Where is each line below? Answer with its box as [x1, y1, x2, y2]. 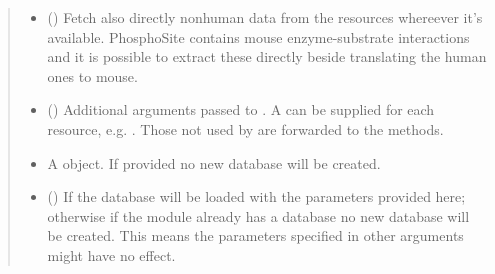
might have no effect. [47, 244, 176, 265]
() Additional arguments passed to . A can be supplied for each [47, 99, 435, 120]
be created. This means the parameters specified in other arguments [47, 225, 464, 246]
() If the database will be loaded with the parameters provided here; [47, 186, 466, 207]
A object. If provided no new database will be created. [47, 152, 381, 173]
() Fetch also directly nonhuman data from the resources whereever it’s [47, 7, 483, 27]
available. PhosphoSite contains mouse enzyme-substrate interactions [47, 26, 470, 47]
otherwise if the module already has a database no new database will [47, 205, 470, 226]
